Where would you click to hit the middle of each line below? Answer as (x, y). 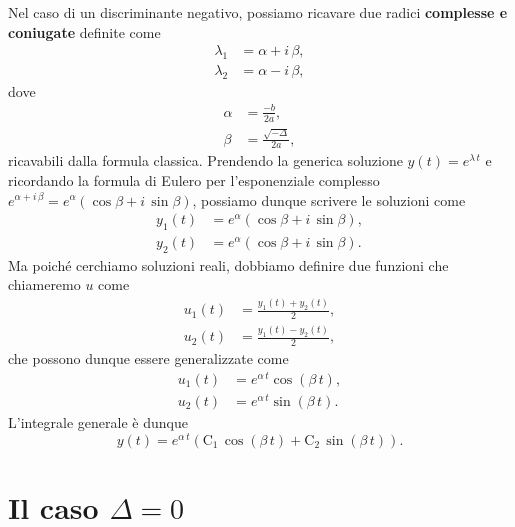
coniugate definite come (84, 31)
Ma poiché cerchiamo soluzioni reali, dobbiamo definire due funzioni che (228, 264)
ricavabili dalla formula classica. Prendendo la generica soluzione (205, 160)
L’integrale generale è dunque (98, 421)
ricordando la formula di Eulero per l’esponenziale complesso (194, 179)
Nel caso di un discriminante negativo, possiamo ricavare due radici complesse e (258, 12)
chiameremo (44, 284)
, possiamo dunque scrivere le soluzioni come (329, 199)
